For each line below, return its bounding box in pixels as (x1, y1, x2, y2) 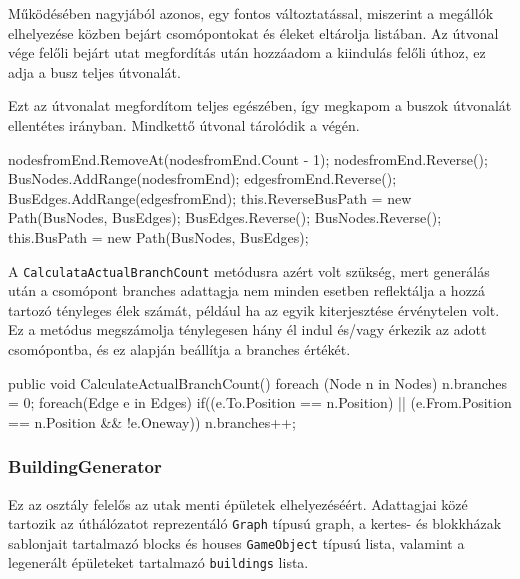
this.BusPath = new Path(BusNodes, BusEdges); (8, 226, 309, 247)
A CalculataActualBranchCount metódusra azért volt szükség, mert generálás (8, 260, 490, 281)
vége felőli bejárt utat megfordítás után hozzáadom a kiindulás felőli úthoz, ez (8, 42, 486, 63)
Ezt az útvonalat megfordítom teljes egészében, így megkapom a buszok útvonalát (8, 95, 512, 116)
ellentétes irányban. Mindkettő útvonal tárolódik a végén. (8, 114, 360, 135)
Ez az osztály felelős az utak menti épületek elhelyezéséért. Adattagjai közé (8, 493, 468, 514)
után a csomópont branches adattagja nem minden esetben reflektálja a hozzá (8, 280, 486, 301)
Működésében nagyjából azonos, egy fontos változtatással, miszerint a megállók (8, 3, 494, 23)
